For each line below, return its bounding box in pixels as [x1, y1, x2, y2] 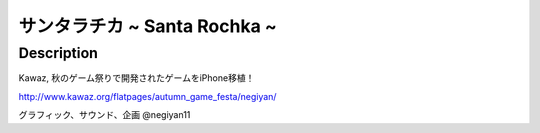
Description [18, 44, 99, 62]
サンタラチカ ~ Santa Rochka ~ [18, 15, 277, 37]
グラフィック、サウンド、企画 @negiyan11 [18, 109, 191, 121]
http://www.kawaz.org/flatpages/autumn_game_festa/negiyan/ [18, 90, 277, 102]
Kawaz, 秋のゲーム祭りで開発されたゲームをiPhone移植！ [18, 72, 255, 84]
